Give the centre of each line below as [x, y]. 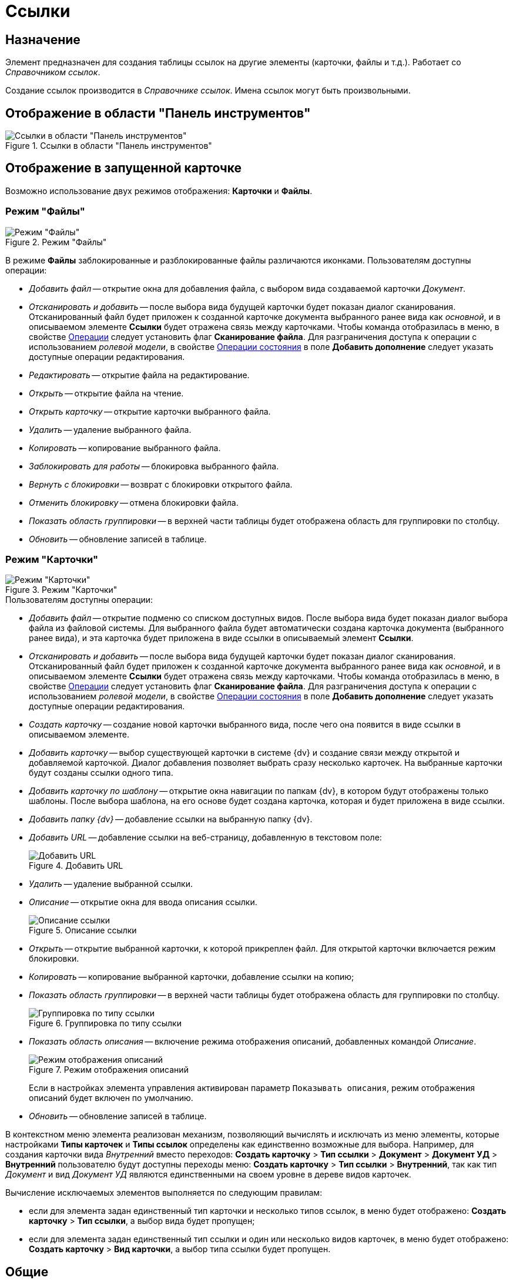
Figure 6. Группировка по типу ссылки [105, 1023]
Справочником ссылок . [53, 72]
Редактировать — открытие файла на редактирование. [139, 375]
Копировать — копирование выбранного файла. [125, 448]
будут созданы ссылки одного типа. [101, 773]
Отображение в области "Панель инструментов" [158, 113]
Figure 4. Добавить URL [76, 866]
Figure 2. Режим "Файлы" [56, 242]
